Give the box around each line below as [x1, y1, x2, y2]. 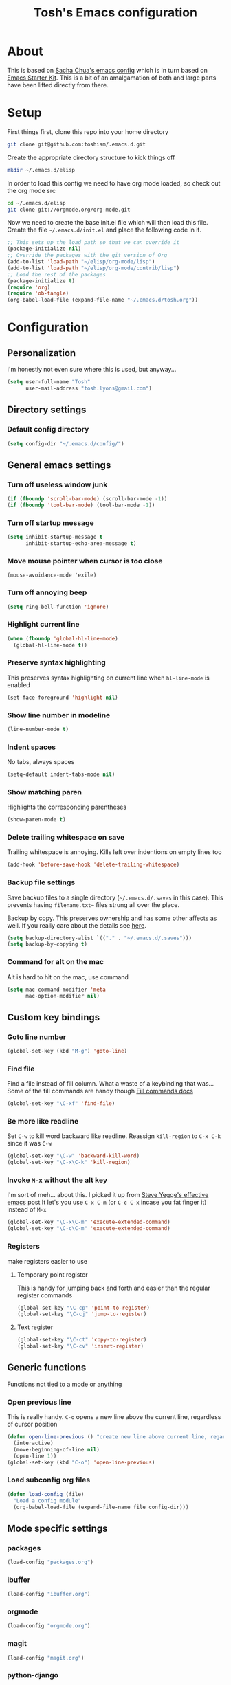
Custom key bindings [7, 1012, 100, 1023]
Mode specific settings [7, 1522, 108, 1534]
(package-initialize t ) [7, 277, 76, 284]
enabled [7, 680, 30, 689]
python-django [7, 1671, 59, 1680]
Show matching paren [7, 787, 82, 796]
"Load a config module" [13, 1497, 81, 1504]
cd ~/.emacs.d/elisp [7, 199, 67, 207]
